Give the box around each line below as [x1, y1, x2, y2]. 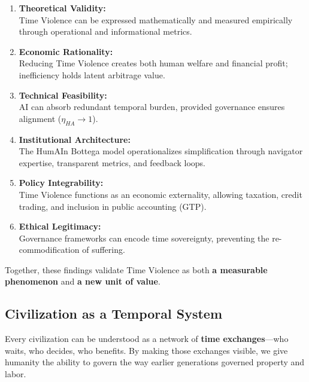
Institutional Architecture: [19, 133, 131, 145]
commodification [19, 243, 80, 256]
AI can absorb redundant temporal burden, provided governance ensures [19, 100, 285, 113]
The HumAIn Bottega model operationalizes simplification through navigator [19, 145, 303, 157]
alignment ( [19, 112, 62, 124]
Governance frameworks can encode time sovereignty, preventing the [19, 231, 269, 244]
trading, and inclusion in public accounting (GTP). [19, 200, 207, 212]
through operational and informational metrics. [19, 25, 192, 38]
